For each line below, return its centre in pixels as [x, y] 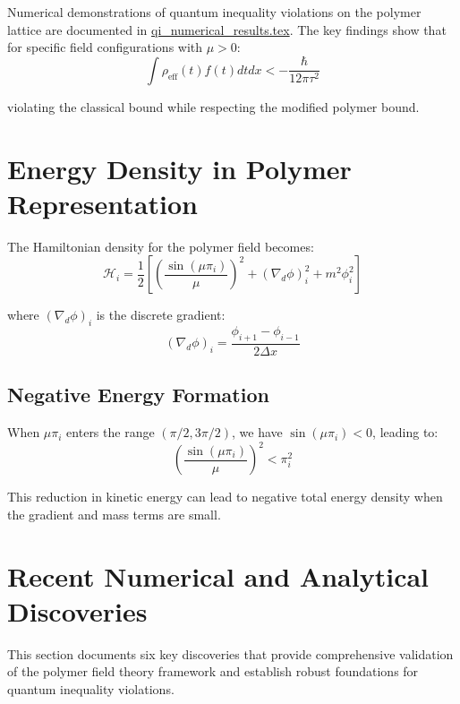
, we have [257, 432]
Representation [102, 203]
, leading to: [405, 432]
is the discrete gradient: [161, 315]
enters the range [111, 432]
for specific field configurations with [105, 47]
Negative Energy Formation [138, 395]
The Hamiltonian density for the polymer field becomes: [161, 246]
